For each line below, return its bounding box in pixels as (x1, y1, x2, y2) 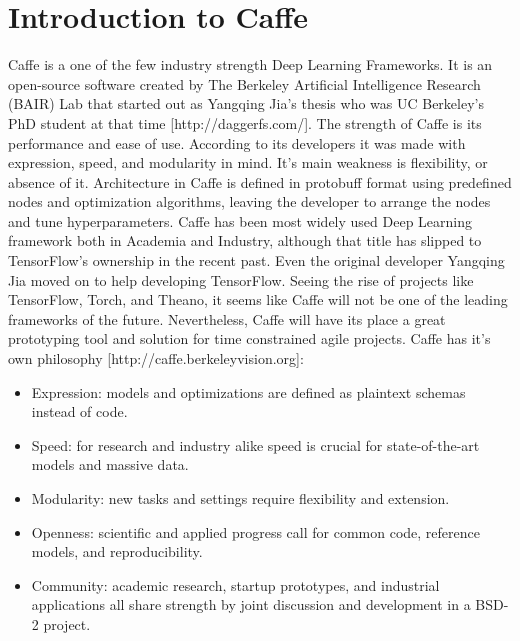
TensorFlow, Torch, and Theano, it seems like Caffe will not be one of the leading (8, 289, 508, 310)
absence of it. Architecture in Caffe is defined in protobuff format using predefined (8, 171, 512, 192)
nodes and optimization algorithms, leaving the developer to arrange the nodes (8, 191, 491, 212)
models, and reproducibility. (31, 541, 203, 562)
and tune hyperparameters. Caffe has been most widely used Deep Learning (8, 210, 473, 231)
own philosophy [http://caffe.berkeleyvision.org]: (8, 348, 304, 369)
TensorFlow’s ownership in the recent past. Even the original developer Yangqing (8, 250, 505, 271)
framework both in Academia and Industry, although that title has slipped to (8, 230, 482, 251)
